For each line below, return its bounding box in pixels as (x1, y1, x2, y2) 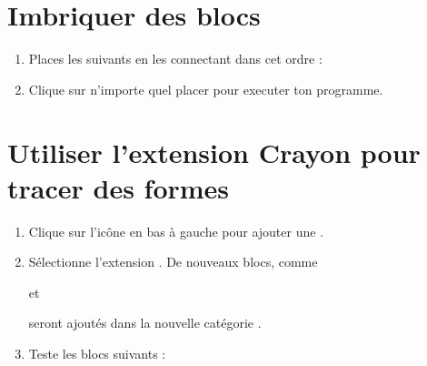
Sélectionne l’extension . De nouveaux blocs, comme (28, 252, 318, 271)
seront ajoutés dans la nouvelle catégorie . (28, 313, 262, 332)
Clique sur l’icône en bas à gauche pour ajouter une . (28, 221, 324, 240)
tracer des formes (7, 168, 230, 206)
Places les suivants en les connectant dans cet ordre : (28, 49, 323, 68)
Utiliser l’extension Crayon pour (7, 133, 421, 170)
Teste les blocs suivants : (28, 344, 166, 362)
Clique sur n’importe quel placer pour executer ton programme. (28, 79, 383, 98)
